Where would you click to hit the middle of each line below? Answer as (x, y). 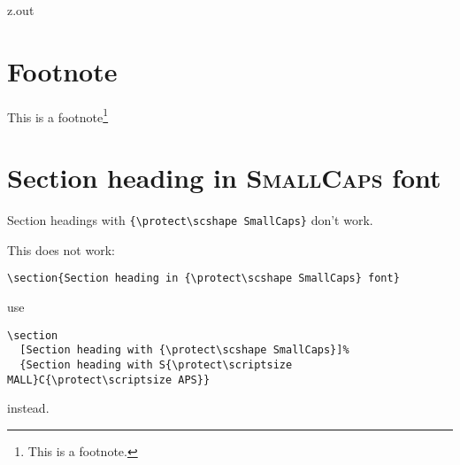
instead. (28, 408)
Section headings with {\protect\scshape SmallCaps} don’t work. (190, 220)
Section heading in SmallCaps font (224, 178)
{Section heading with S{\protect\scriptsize (156, 364)
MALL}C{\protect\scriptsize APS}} (109, 380)
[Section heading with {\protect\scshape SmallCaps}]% (184, 350)
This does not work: (61, 249)
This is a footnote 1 (58, 115)
